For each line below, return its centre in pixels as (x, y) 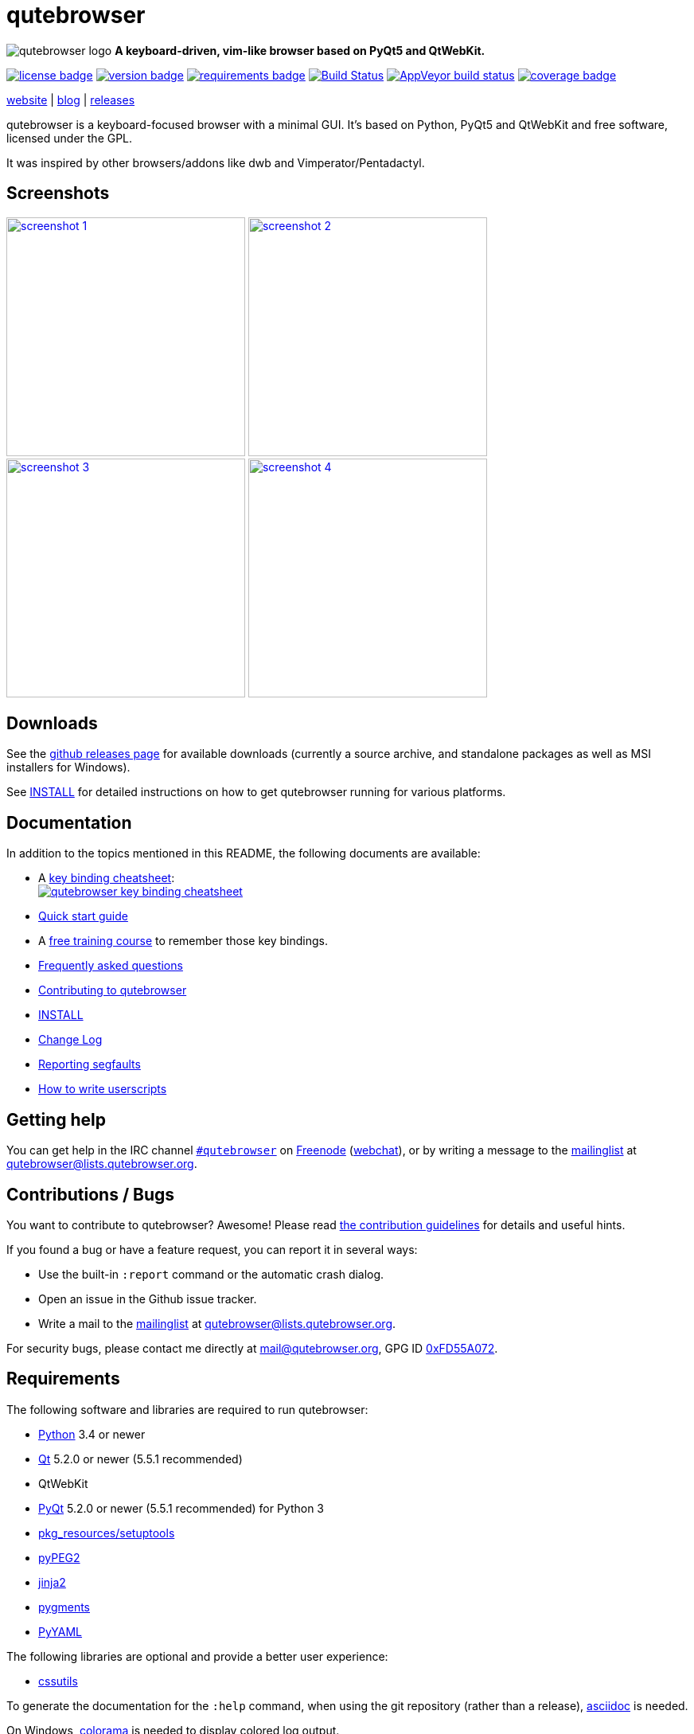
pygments (64, 1607)
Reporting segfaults (90, 1064)
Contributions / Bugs (91, 1194)
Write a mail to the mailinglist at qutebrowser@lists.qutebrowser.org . (217, 1323)
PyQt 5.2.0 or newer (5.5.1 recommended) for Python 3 (181, 1508)
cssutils (58, 1681)
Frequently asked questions (111, 966)
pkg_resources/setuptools (107, 1533)
